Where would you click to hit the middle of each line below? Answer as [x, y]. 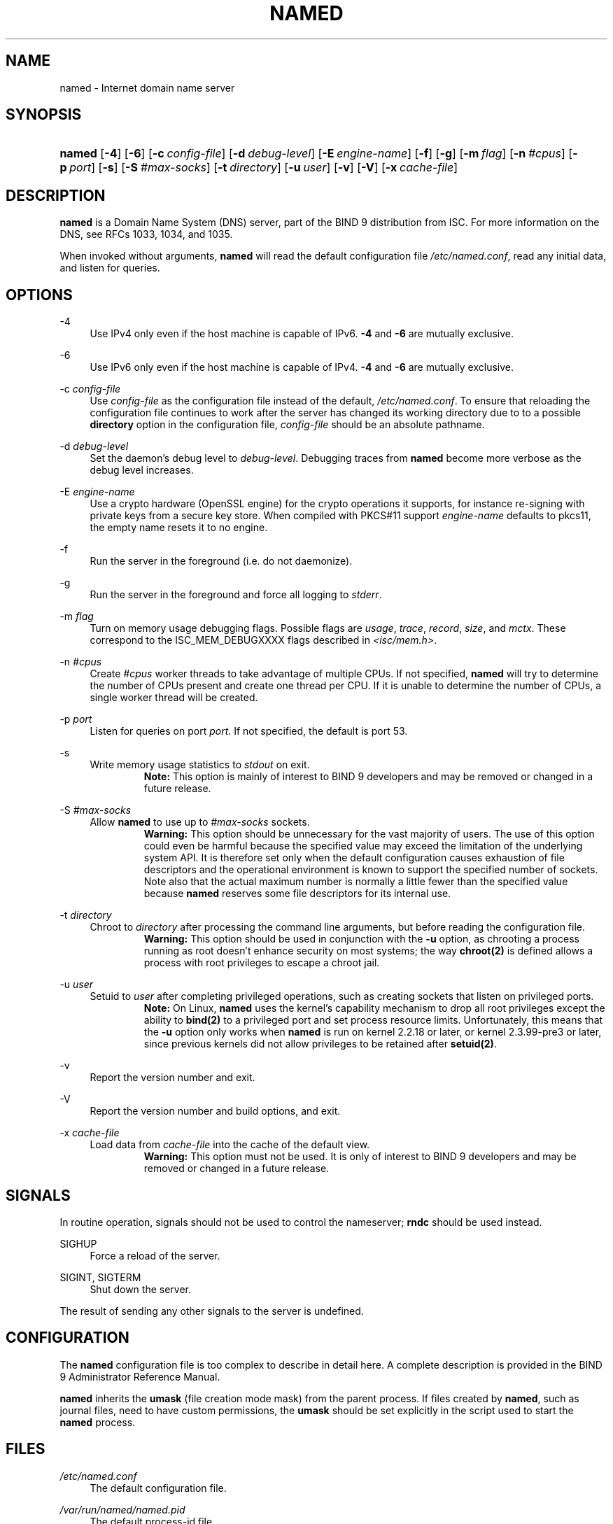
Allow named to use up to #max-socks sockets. [200, 822]
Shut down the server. [141, 1289]
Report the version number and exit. [172, 1078]
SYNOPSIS [44, 115]
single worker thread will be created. [174, 698]
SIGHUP [78, 1243]
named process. [98, 1422]
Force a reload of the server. [155, 1255]
